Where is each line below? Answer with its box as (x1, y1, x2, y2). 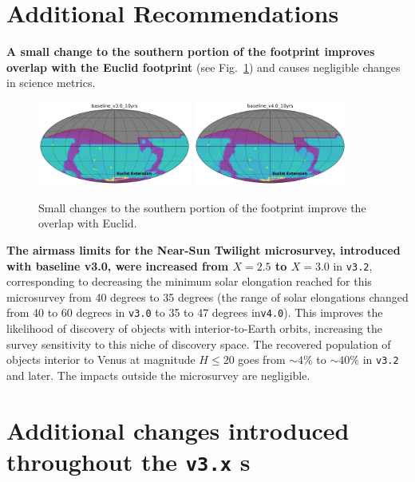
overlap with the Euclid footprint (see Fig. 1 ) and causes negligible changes (6, 58, 401, 75)
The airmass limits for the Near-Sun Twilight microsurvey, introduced (6, 242, 401, 259)
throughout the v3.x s (6, 444, 251, 477)
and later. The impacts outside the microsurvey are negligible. (6, 366, 310, 383)
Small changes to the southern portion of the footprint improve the (38, 199, 366, 215)
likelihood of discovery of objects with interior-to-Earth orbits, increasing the (6, 320, 382, 337)
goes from (238, 351, 286, 368)
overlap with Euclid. (38, 215, 137, 231)
